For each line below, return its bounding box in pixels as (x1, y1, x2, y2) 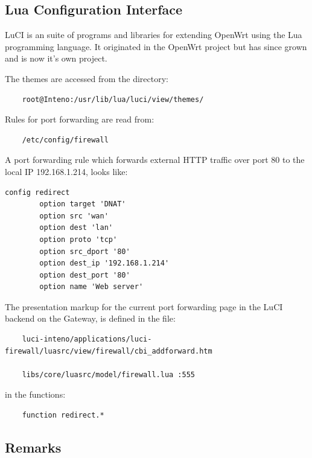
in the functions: (5, 388, 66, 401)
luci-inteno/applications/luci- (22, 335, 152, 344)
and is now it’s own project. (5, 52, 107, 65)
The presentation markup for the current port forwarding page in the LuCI (5, 300, 283, 313)
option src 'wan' (39, 211, 109, 220)
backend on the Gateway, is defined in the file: (5, 312, 176, 325)
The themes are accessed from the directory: (5, 72, 168, 84)
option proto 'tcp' (39, 235, 118, 244)
